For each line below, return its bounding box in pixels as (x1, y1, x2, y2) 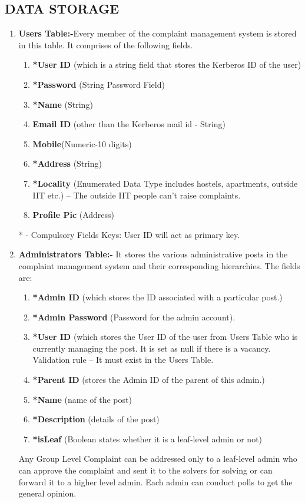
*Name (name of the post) (32, 393, 132, 405)
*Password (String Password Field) (32, 78, 165, 90)
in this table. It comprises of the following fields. (18, 38, 193, 51)
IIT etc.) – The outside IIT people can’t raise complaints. (32, 188, 241, 201)
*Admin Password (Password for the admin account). (32, 310, 236, 323)
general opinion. (18, 487, 77, 499)
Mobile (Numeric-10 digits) (32, 137, 132, 150)
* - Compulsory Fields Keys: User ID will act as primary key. (18, 228, 240, 240)
